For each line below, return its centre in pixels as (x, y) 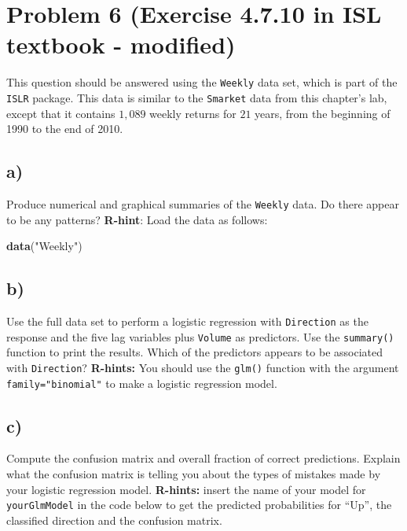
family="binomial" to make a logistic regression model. (142, 383)
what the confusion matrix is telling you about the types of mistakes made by (194, 474)
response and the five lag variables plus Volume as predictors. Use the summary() (200, 336)
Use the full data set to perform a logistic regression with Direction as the (187, 321)
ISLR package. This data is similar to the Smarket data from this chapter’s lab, (197, 97)
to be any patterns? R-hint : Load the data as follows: (137, 219)
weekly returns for (193, 113)
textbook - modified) (121, 44)
